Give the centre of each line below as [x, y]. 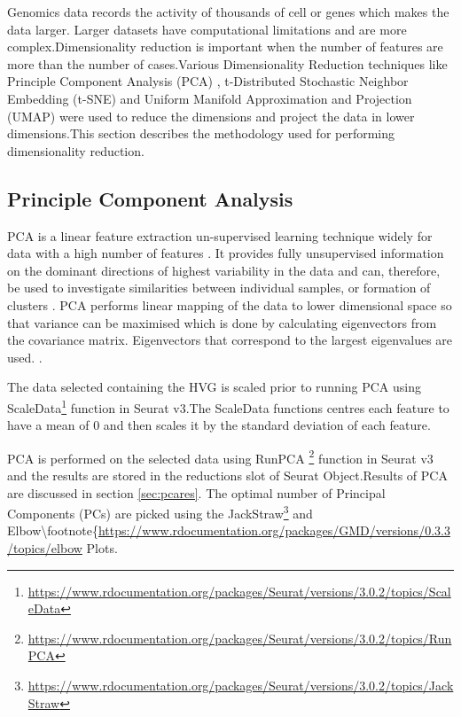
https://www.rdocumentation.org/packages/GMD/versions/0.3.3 [274, 530]
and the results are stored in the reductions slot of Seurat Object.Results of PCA [227, 475]
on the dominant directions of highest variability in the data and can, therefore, [224, 270]
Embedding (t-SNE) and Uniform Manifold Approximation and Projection [210, 98]
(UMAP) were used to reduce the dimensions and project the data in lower [211, 116]
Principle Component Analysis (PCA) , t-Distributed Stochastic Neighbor [208, 81]
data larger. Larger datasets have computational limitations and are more [207, 29]
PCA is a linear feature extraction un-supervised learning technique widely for [220, 235]
